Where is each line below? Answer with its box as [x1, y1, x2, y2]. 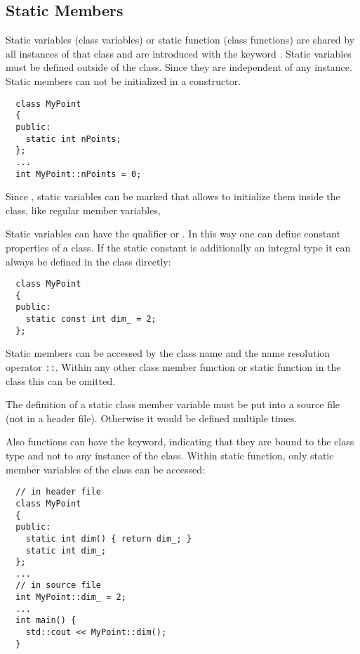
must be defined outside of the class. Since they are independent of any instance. [6, 60, 352, 74]
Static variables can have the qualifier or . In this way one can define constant [6, 226, 341, 241]
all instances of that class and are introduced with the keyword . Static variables [6, 46, 352, 60]
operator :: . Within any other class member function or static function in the [6, 360, 341, 374]
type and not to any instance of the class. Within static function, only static [6, 448, 334, 463]
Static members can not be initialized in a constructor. [6, 73, 241, 88]
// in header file [15, 487, 102, 497]
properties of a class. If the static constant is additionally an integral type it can [6, 240, 351, 254]
